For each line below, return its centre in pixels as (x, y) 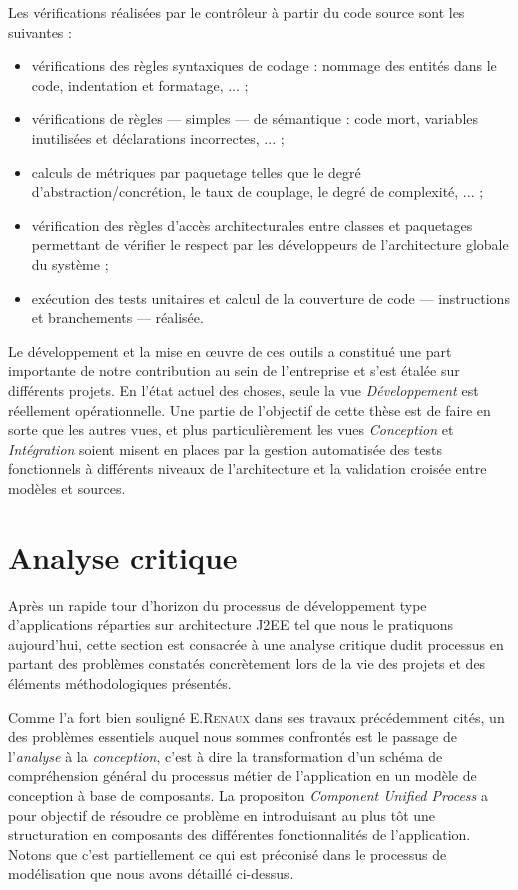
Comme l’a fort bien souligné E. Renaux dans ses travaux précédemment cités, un (256, 716)
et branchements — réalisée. (117, 317)
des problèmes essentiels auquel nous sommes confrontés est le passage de (232, 736)
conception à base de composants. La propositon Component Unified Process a (248, 794)
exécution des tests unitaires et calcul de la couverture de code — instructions (270, 297)
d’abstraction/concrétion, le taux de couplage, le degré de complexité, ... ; (257, 191)
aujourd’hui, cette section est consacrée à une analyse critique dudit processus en (256, 643)
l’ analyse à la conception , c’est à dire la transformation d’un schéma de (225, 755)
